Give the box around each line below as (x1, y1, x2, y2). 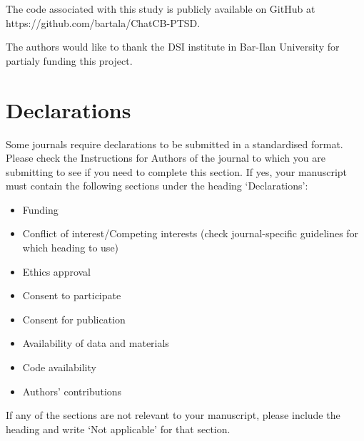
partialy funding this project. (6, 53, 133, 68)
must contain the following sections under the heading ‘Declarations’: (6, 178, 308, 193)
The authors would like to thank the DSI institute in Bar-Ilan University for (6, 39, 340, 54)
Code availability (22, 360, 96, 375)
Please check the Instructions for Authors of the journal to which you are (6, 150, 325, 165)
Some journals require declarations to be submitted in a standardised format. (6, 136, 343, 151)
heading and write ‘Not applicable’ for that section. (6, 421, 231, 436)
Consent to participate (22, 288, 121, 303)
